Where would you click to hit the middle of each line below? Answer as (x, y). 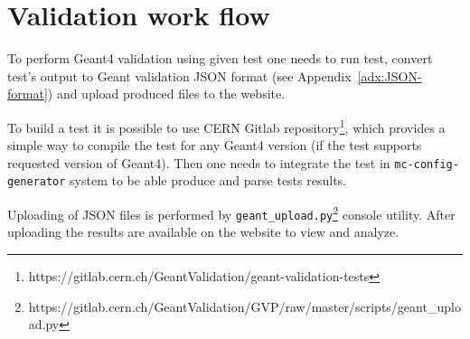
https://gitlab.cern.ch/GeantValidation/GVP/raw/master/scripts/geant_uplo (244, 306)
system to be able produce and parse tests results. (208, 180)
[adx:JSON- (390, 75)
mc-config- (427, 164)
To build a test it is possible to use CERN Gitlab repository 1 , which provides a (226, 126)
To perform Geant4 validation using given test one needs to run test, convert (220, 58)
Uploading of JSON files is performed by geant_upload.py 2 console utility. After (231, 213)
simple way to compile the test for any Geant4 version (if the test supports (215, 145)
